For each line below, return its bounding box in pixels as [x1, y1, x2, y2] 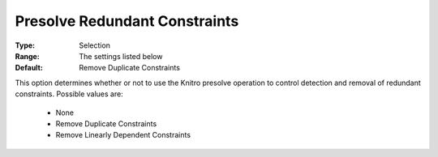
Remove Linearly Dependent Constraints [55, 130, 191, 140]
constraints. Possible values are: [15, 89, 123, 99]
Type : [15, 40, 36, 50]
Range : [15, 51, 40, 61]
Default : [15, 63, 44, 73]
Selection [79, 40, 111, 50]
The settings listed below [79, 51, 163, 61]
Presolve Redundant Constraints [15, 12, 239, 30]
